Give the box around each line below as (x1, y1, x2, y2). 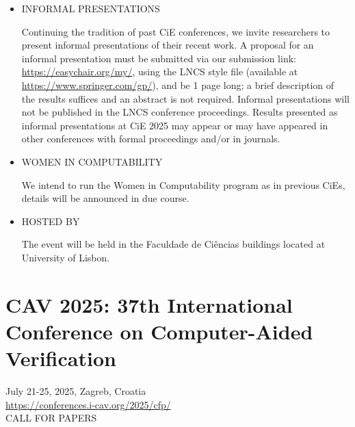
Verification (5, 344, 116, 372)
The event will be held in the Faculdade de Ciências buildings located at (21, 237, 326, 251)
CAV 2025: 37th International (5, 290, 293, 318)
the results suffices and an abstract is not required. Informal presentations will (21, 91, 350, 105)
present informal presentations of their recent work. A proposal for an (21, 38, 314, 52)
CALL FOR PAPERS (5, 411, 97, 425)
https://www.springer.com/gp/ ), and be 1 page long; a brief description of (21, 77, 334, 92)
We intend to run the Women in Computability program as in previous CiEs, (21, 177, 345, 192)
